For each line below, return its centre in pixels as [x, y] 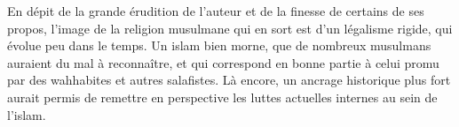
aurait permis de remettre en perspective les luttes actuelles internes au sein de [222, 97]
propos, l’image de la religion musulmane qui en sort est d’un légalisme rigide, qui [230, 28]
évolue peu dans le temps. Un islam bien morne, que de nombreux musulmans [219, 45]
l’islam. [27, 114]
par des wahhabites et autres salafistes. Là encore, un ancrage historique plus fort [229, 80]
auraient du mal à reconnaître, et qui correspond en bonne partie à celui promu [223, 62]
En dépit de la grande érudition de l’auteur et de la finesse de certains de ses [216, 11]
